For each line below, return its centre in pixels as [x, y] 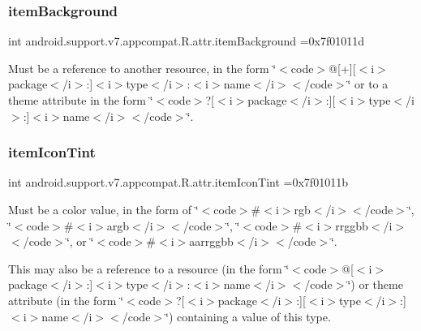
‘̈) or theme [375, 284]
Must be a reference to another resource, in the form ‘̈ [142, 68]
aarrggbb [211, 241]
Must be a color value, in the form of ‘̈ [103, 209]
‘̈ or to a [368, 84]
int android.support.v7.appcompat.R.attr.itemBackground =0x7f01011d [187, 41]
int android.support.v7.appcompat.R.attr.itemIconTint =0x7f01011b [178, 182]
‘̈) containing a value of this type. [248, 316]
